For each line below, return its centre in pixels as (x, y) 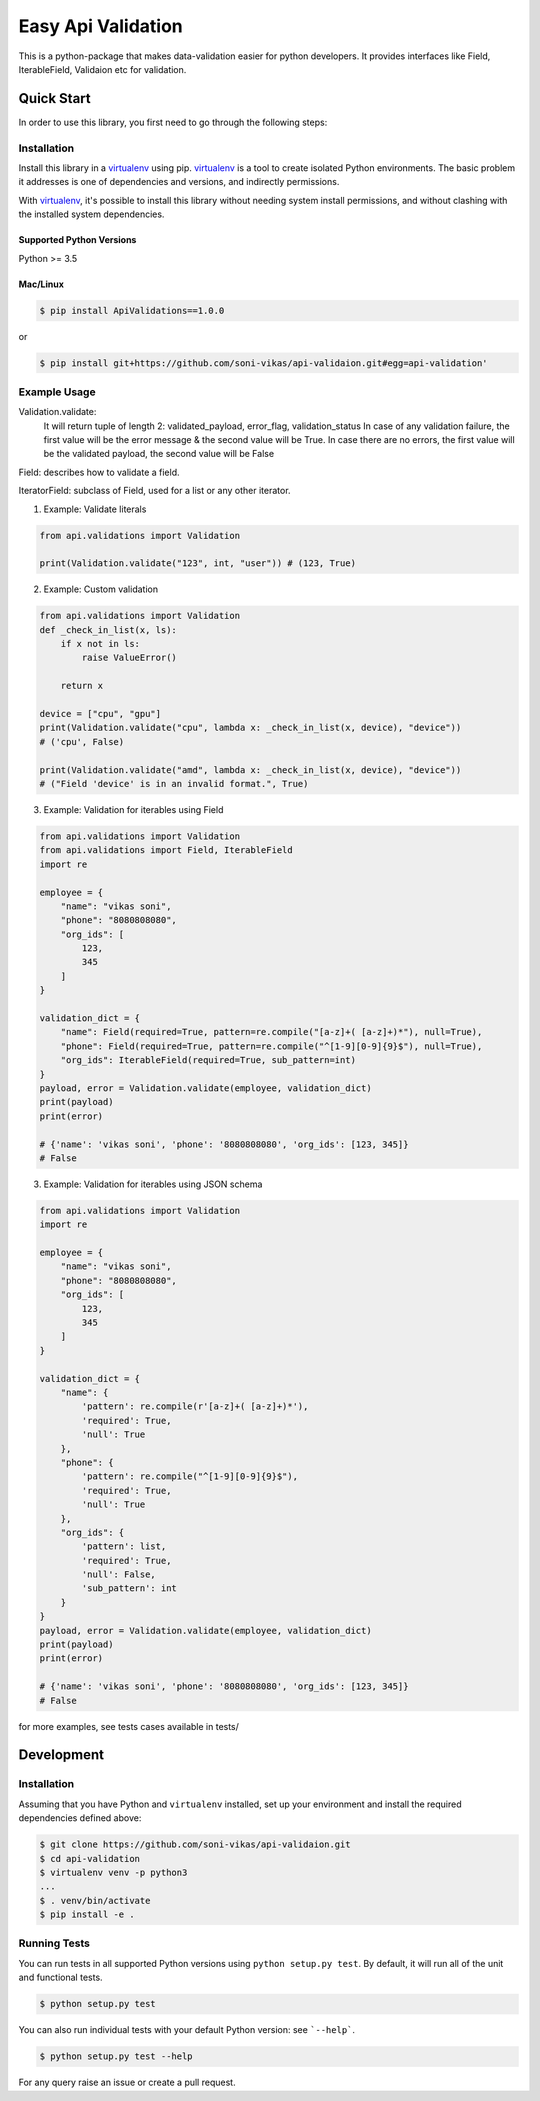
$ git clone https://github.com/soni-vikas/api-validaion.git (195, 1844)
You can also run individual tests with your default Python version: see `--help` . (186, 2030)
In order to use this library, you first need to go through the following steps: (173, 122)
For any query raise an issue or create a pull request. (127, 2082)
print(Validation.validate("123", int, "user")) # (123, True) (198, 563)
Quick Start (54, 98)
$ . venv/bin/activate (95, 1900)
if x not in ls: (100, 644)
